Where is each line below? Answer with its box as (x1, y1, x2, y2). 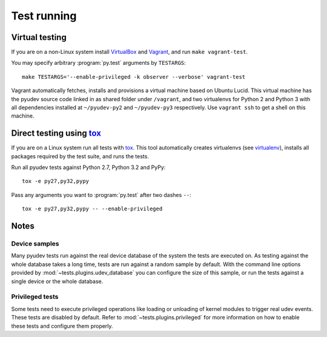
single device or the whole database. (11, 278, 104, 285)
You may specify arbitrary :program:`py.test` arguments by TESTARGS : (11, 59, 186, 67)
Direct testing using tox (11, 128, 101, 139)
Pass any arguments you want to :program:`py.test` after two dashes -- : (11, 191, 191, 198)
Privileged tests (11, 293, 59, 301)
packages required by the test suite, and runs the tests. (11, 152, 150, 160)
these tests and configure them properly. (11, 322, 113, 330)
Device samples (11, 239, 59, 248)
